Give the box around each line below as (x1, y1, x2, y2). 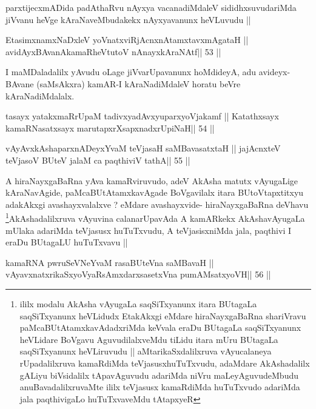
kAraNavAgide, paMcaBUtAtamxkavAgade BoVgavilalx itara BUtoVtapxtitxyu (5, 186, 304, 199)
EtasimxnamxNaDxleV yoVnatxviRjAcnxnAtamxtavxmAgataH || (5, 33, 249, 46)
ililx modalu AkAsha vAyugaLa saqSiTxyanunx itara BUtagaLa (19, 297, 257, 310)
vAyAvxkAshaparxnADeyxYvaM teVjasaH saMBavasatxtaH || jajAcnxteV (5, 142, 281, 155)
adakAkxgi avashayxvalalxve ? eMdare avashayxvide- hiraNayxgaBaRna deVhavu (5, 198, 309, 210)
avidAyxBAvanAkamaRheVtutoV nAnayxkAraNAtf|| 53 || (5, 45, 221, 58)
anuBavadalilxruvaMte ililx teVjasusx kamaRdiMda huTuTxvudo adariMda (19, 381, 300, 393)
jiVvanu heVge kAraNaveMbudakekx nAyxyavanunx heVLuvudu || (5, 13, 251, 25)
